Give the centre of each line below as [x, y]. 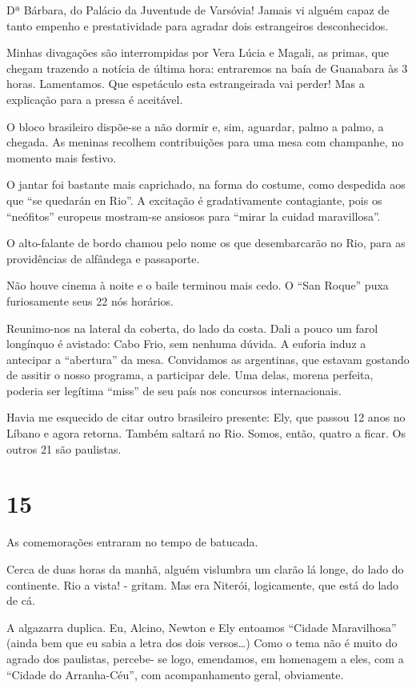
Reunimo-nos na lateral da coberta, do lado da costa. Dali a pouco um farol [192, 328]
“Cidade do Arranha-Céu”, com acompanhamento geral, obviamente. [175, 674]
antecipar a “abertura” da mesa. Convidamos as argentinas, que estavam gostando [208, 359]
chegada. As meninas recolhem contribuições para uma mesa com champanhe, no [205, 142]
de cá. [21, 600]
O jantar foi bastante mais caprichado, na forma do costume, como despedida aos [206, 184]
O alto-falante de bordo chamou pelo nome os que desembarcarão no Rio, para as [206, 243]
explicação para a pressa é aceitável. [95, 99]
